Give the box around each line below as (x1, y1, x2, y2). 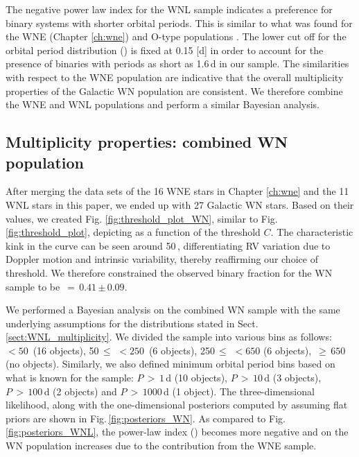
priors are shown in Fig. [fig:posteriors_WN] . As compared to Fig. (6, 411, 286, 425)
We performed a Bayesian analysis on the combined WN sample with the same (6, 302, 340, 317)
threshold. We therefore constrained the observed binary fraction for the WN (6, 265, 333, 279)
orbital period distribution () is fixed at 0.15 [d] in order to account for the (6, 42, 324, 57)
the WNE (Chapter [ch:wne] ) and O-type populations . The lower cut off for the (6, 29, 347, 44)
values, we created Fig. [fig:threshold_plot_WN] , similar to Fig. (6, 211, 278, 225)
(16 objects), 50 (33, 343, 99, 357)
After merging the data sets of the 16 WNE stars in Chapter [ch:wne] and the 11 (6, 184, 349, 198)
